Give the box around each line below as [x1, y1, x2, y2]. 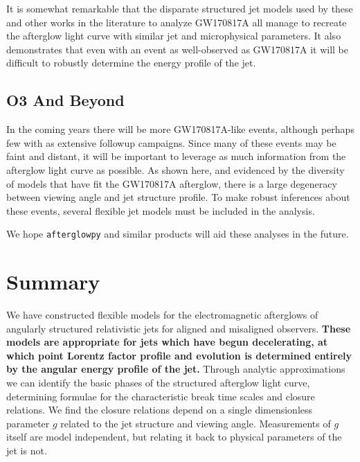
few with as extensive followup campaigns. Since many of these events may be [6, 135, 336, 150]
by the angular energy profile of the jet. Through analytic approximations [6, 362, 345, 376]
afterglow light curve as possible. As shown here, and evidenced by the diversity [6, 162, 345, 177]
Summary [6, 267, 100, 296]
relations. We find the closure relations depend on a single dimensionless [6, 402, 313, 417]
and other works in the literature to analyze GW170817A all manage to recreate [6, 15, 347, 29]
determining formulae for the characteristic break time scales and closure [6, 389, 315, 403]
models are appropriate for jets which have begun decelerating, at [6, 335, 328, 349]
